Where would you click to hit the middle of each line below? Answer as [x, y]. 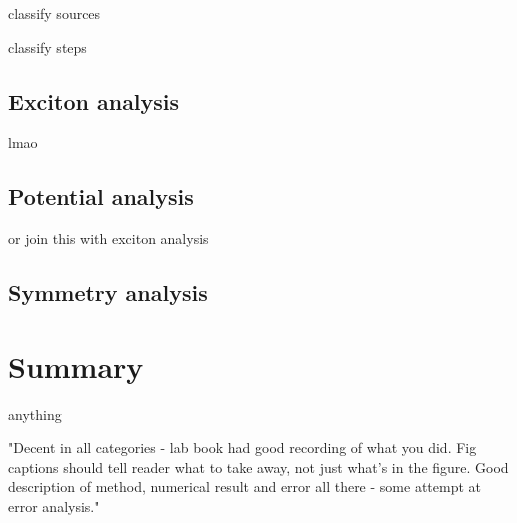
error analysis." [54, 506]
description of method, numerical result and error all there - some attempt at [244, 486]
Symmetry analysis [108, 292]
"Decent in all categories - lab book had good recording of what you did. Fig [242, 447]
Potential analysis [101, 196]
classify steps [47, 46]
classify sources [54, 13]
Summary [76, 365]
